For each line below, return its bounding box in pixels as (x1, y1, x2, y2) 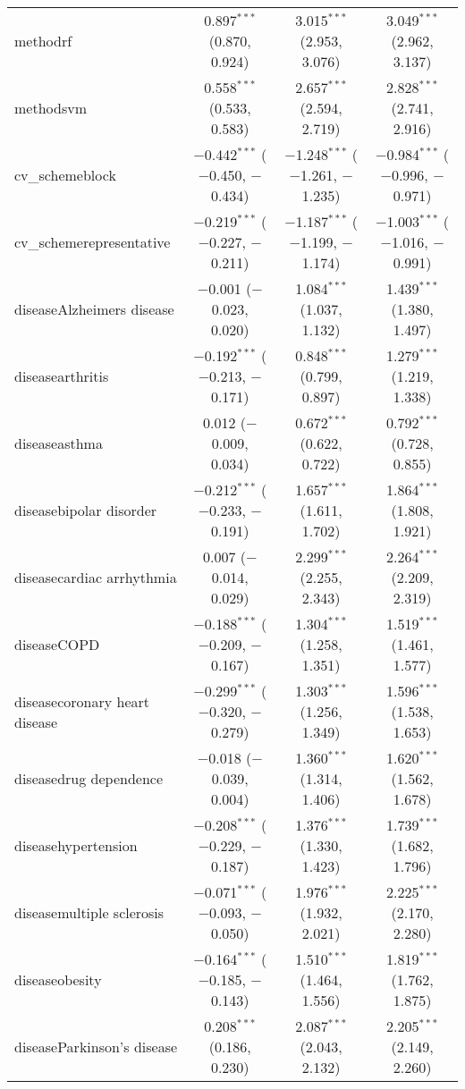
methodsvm (14, 97, 87, 118)
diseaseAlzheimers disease (14, 299, 174, 319)
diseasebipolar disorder (14, 500, 157, 520)
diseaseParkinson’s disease (14, 1036, 178, 1057)
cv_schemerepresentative (14, 232, 171, 252)
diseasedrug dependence (14, 768, 164, 789)
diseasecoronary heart (14, 690, 149, 712)
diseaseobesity (14, 969, 102, 990)
